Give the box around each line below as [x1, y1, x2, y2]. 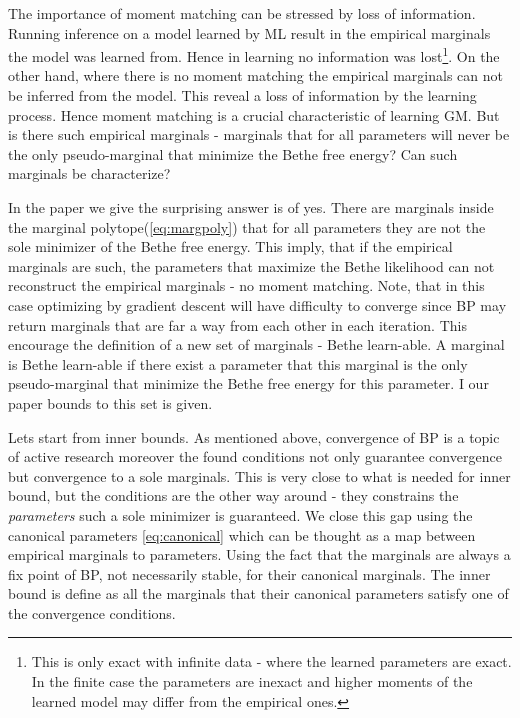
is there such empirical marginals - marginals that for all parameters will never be [8, 124, 510, 145]
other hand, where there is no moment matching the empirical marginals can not [8, 65, 503, 86]
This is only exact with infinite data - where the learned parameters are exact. [31, 651, 512, 672]
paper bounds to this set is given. [8, 392, 213, 413]
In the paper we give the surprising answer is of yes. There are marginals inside [8, 197, 494, 217]
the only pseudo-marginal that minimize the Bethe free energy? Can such [8, 143, 458, 164]
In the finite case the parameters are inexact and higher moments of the [31, 671, 473, 692]
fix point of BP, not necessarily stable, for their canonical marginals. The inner [8, 563, 491, 584]
